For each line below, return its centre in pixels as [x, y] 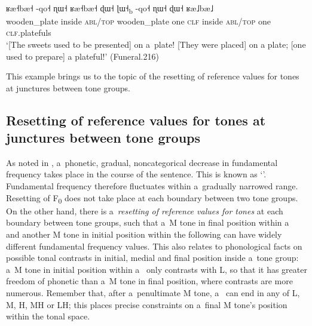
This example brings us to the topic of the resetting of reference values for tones [153, 76]
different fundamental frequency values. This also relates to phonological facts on [154, 246]
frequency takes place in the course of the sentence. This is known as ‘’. [136, 174]
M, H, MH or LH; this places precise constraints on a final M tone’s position [147, 304]
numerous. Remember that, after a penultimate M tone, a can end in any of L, [153, 292]
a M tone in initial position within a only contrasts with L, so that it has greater [157, 269]
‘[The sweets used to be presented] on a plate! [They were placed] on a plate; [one [156, 44]
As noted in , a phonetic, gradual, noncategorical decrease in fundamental [142, 162]
